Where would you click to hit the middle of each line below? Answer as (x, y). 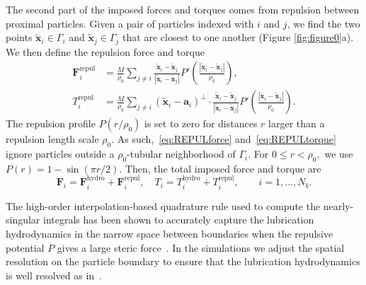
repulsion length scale (52, 139)
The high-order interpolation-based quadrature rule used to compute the (163, 205)
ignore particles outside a (60, 154)
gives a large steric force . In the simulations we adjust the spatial (201, 247)
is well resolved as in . (54, 275)
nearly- (338, 205)
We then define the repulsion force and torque (105, 51)
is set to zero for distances (201, 123)
